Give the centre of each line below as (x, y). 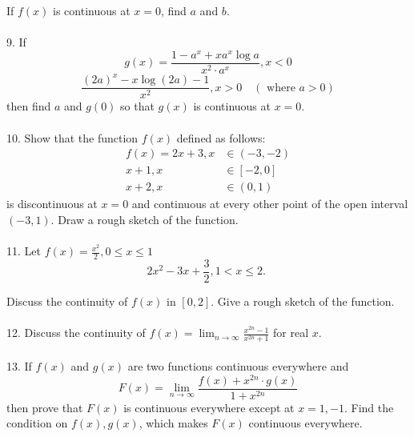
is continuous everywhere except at (209, 407)
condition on (37, 423)
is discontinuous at (52, 204)
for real (291, 333)
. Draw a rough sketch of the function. (145, 219)
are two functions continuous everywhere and (238, 365)
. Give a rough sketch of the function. (303, 301)
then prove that (45, 407)
